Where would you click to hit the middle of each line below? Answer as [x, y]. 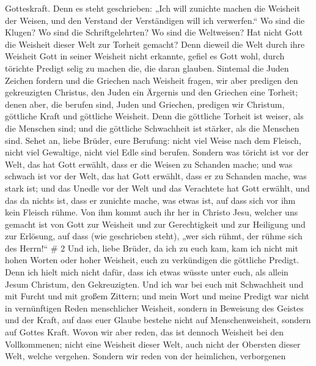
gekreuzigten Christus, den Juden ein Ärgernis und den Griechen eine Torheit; [152, 92]
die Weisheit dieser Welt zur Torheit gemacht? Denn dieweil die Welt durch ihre [155, 44]
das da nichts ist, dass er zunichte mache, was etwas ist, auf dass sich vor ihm [150, 200]
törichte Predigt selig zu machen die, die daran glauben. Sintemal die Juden [147, 68]
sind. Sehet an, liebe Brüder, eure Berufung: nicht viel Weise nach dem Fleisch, [153, 140]
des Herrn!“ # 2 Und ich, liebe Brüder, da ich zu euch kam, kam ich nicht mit [152, 248]
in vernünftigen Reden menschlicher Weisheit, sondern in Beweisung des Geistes [154, 308]
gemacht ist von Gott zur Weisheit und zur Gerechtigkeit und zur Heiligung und [155, 224]
